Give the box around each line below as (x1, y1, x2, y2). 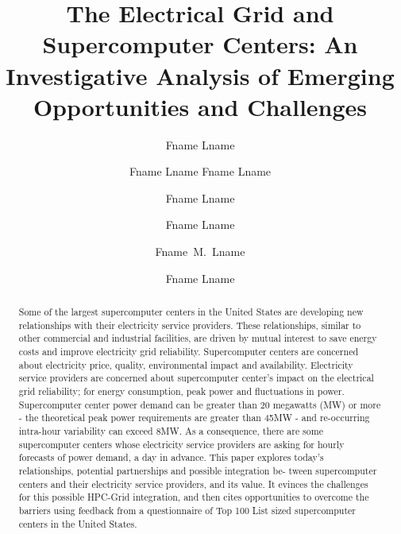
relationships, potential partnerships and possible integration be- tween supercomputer (18, 463, 377, 477)
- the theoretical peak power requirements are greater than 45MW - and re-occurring (18, 411, 370, 424)
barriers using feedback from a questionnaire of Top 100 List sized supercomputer (18, 503, 357, 517)
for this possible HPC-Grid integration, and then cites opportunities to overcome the (18, 490, 369, 504)
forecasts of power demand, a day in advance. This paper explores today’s (18, 451, 324, 464)
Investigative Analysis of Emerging (6, 59, 395, 91)
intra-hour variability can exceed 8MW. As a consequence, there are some (18, 424, 323, 437)
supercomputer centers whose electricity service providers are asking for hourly (18, 437, 345, 451)
